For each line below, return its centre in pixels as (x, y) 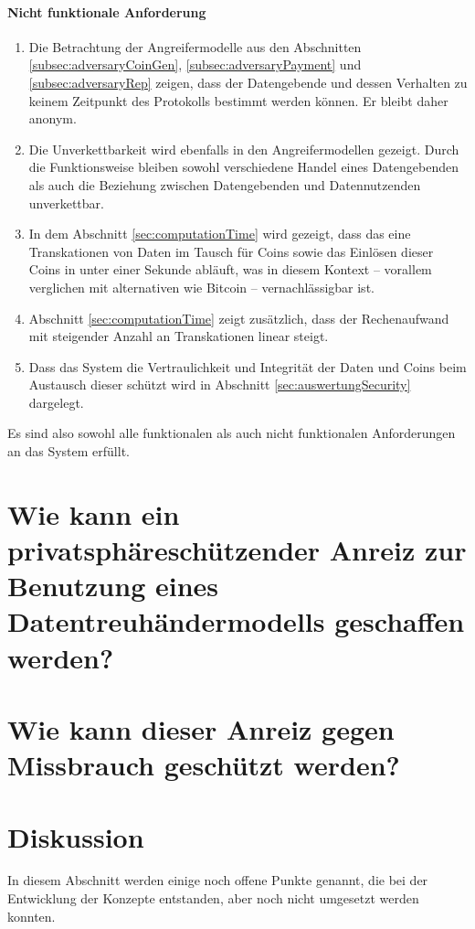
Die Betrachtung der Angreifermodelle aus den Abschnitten (195, 46)
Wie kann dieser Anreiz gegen (201, 728)
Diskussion (76, 836)
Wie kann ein (94, 513)
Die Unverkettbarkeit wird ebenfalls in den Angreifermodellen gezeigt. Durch (244, 149)
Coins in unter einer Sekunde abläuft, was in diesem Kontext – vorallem (230, 269)
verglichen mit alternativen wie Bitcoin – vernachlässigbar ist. (201, 287)
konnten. (32, 916)
